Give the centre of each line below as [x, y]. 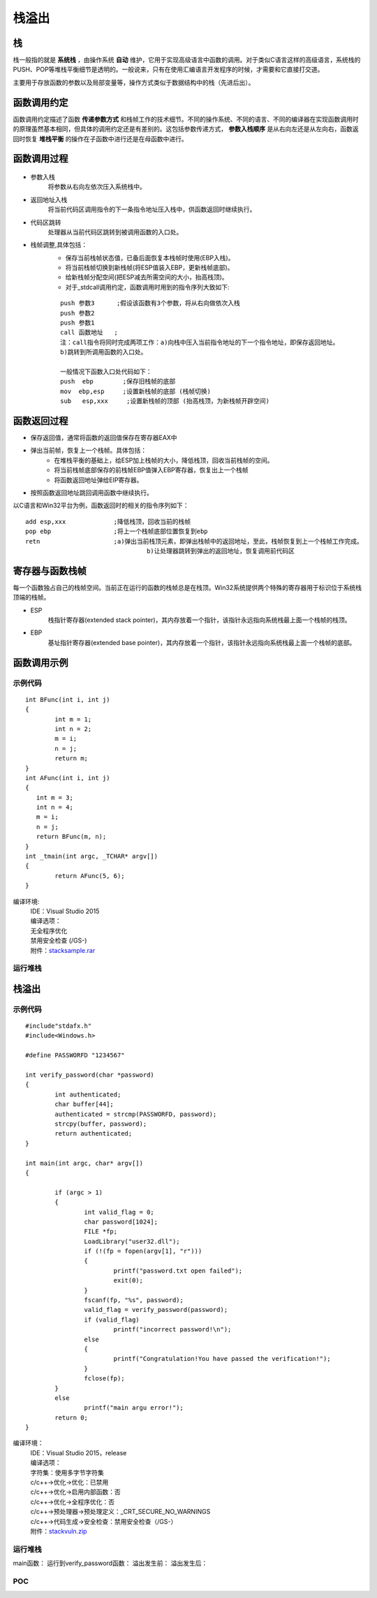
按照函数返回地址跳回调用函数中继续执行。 [91, 493]
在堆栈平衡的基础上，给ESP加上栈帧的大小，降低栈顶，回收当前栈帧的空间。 [164, 460]
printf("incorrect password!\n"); [172, 1330]
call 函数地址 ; [89, 333]
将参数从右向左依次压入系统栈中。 [97, 187]
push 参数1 [77, 323]
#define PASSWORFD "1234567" [75, 1055]
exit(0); [128, 1281]
